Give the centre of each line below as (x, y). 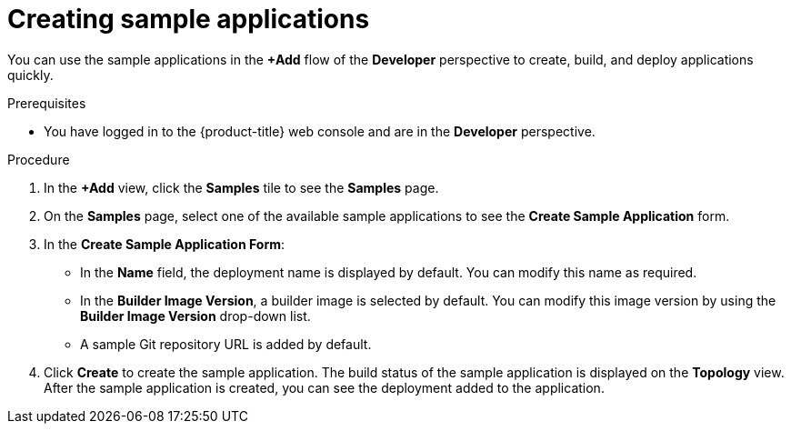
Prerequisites (47, 103)
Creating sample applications (189, 19)
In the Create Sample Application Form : (165, 244)
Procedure (39, 159)
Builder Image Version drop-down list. (195, 316)
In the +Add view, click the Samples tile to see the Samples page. (241, 187)
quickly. (30, 75)
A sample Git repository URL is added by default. (226, 344)
